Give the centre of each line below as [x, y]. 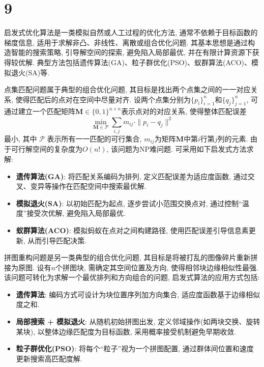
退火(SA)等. [30, 72]
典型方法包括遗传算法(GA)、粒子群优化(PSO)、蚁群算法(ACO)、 [144, 62]
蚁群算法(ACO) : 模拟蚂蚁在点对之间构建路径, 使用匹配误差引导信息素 [132, 230]
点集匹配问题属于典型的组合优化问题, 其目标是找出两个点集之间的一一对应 [127, 89]
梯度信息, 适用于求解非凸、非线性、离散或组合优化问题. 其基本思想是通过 [126, 42]
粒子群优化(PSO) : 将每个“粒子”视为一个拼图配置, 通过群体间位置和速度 [135, 348]
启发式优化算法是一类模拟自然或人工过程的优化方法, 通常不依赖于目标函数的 [131, 32]
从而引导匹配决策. [57, 240]
